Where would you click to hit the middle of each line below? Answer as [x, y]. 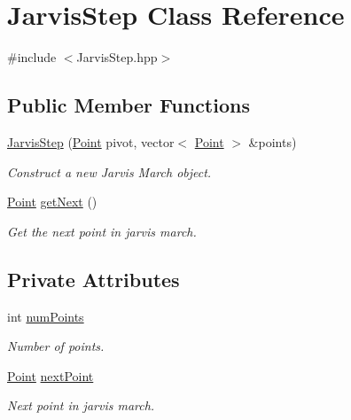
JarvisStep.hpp [117, 57]
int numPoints [46, 316]
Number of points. [56, 346]
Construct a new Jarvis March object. [109, 171]
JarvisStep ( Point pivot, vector [91, 141]
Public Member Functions [129, 105]
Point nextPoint [51, 375]
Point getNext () [52, 202]
